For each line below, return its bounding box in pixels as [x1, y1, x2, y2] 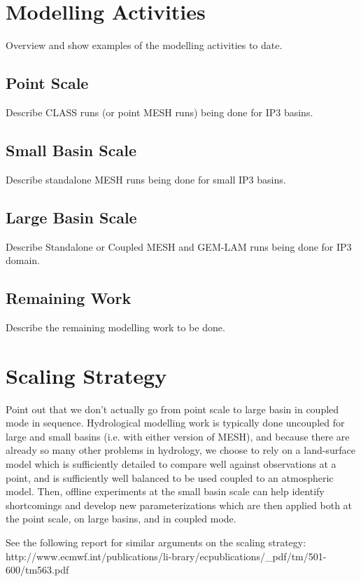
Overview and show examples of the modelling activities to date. [6, 38, 283, 53]
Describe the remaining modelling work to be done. [6, 319, 225, 334]
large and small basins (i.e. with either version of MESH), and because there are [6, 429, 350, 443]
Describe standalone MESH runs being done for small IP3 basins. [6, 172, 286, 186]
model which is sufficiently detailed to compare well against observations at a [6, 457, 337, 471]
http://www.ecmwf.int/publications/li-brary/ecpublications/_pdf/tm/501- [6, 548, 327, 563]
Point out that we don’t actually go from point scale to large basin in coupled [6, 401, 339, 416]
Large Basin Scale [6, 206, 137, 228]
